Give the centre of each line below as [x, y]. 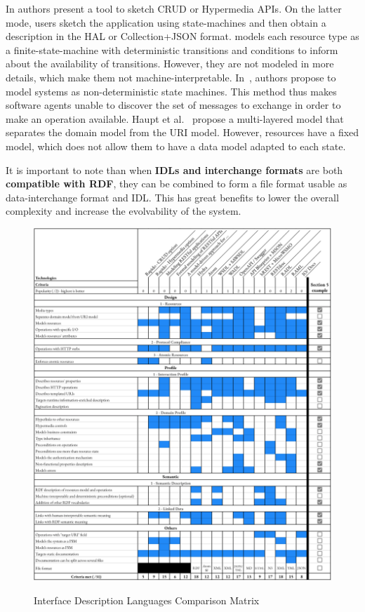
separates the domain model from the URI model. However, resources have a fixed [182, 132]
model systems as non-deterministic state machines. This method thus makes [171, 91]
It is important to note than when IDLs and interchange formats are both [174, 169]
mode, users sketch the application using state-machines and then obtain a [166, 22]
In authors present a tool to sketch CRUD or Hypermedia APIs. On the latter [174, 8]
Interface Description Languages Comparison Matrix [147, 600]
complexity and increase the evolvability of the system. [124, 211]
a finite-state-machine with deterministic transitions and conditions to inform [172, 49]
